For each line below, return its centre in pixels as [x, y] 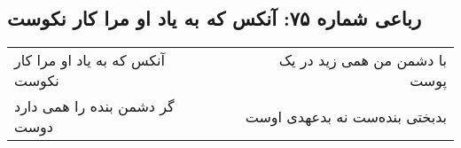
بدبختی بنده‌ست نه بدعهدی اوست [346, 116]
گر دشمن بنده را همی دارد [94, 106]
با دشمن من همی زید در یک [363, 60]
